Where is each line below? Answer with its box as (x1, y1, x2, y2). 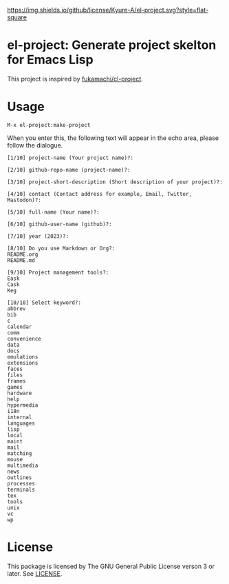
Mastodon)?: (7, 197, 41, 203)
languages (7, 420, 36, 427)
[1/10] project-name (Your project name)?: (7, 154, 134, 161)
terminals (7, 486, 36, 493)
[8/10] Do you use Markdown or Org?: (7, 245, 116, 252)
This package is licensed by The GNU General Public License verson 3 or (7, 562, 215, 570)
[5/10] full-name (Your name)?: (7, 208, 100, 216)
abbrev (7, 305, 26, 312)
